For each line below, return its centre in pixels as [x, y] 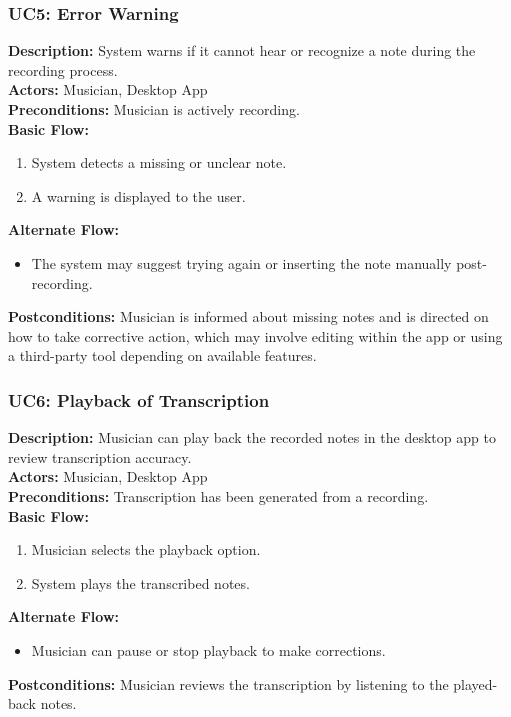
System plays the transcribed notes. [140, 582]
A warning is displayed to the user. [138, 195]
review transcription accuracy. [100, 456]
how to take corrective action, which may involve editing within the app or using [255, 335]
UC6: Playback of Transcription [139, 399]
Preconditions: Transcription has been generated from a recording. [218, 495]
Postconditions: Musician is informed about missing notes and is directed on [248, 316]
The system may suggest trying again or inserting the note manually [241, 262]
